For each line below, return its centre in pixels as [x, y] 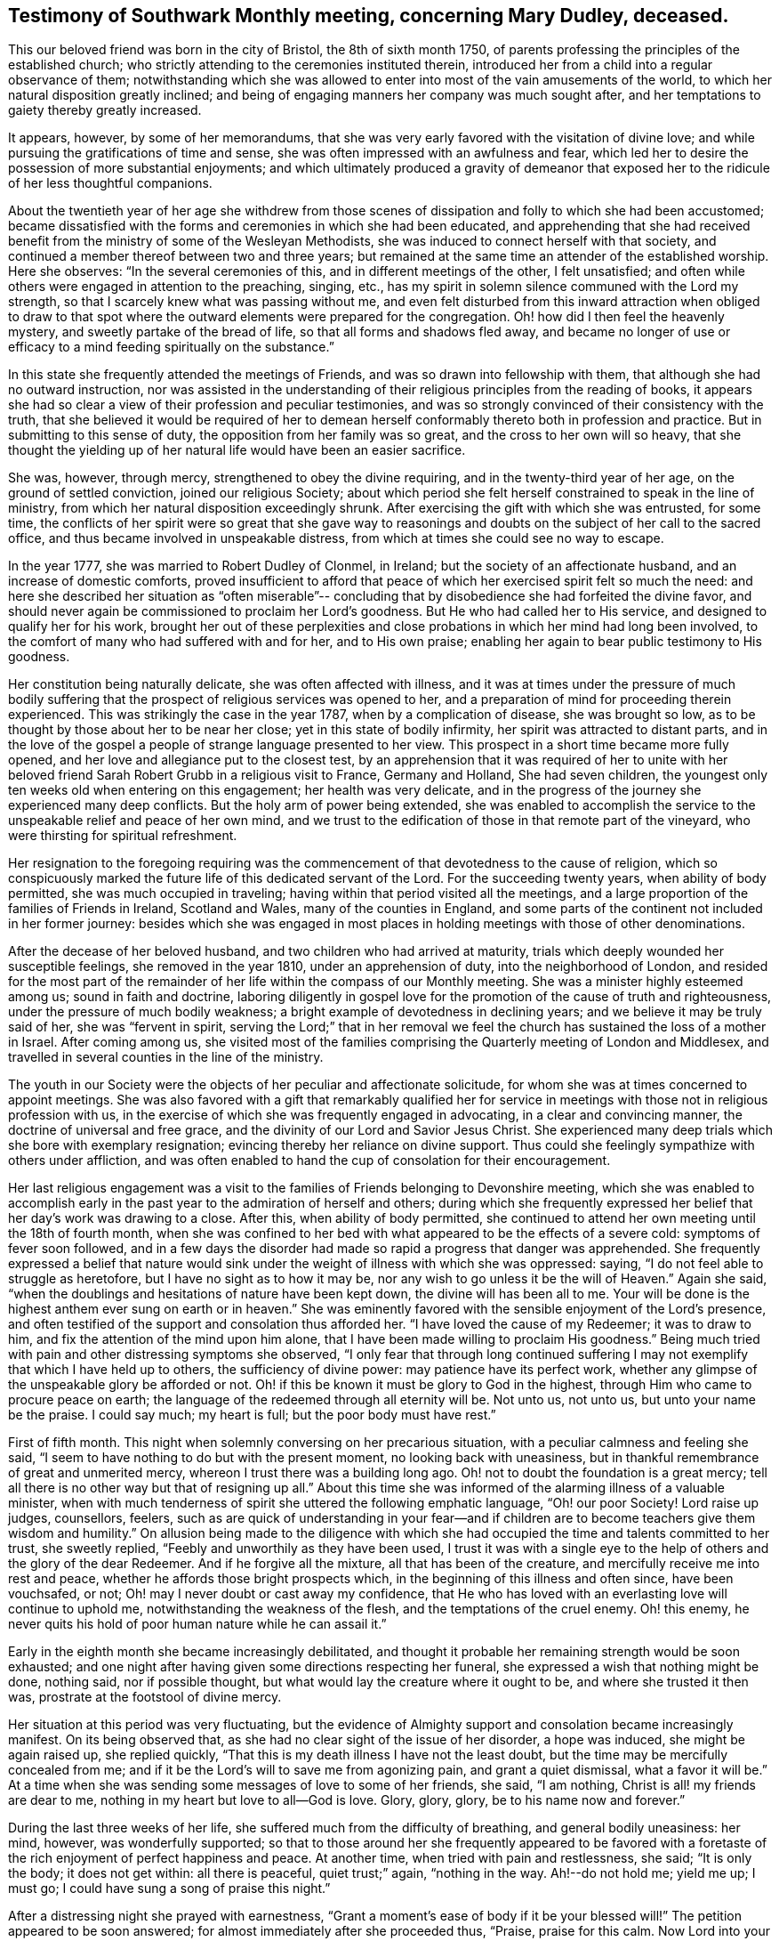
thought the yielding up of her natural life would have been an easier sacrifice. [237, 450]
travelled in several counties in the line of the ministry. [166, 1057]
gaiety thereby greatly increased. [105, 110]
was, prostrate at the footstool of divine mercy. [145, 1697]
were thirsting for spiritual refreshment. [123, 836]
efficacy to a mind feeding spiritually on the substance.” [171, 347]
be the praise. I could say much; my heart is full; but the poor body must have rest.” [252, 1415]
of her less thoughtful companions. [110, 183]
